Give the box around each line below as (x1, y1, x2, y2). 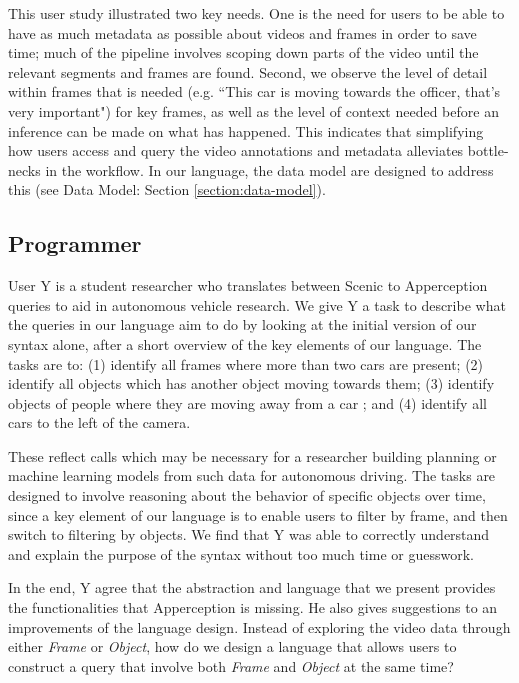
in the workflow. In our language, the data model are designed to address (45, 159, 494, 180)
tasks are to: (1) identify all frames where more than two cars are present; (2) (8, 353, 484, 374)
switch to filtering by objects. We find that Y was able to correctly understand (8, 524, 490, 545)
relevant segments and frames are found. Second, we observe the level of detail (8, 61, 488, 82)
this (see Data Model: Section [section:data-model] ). (8, 179, 326, 200)
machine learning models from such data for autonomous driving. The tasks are (8, 465, 496, 486)
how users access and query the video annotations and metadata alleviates (8, 140, 464, 161)
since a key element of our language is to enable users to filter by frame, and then (8, 504, 508, 525)
